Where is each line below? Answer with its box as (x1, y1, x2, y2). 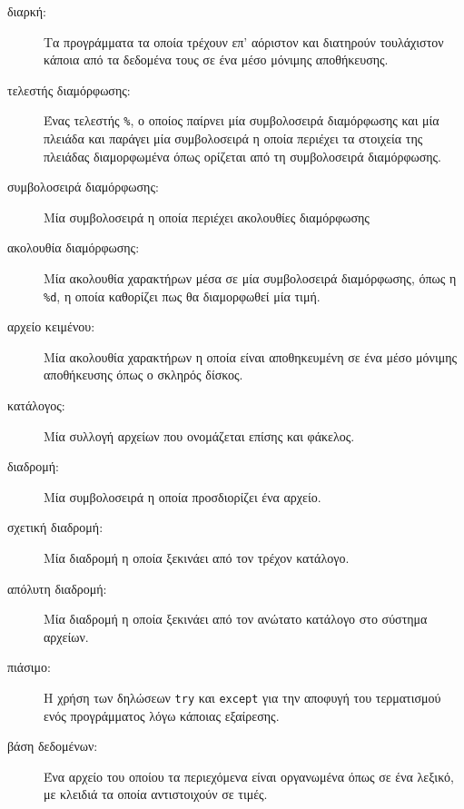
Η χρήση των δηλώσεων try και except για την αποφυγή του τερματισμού (44, 687, 441, 706)
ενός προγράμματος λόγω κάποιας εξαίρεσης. (44, 705, 280, 725)
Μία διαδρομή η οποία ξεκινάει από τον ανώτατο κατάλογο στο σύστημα (44, 609, 428, 628)
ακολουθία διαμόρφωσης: (7, 238, 140, 257)
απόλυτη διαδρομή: (7, 578, 107, 597)
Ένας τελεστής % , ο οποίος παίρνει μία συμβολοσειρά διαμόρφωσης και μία (44, 111, 439, 130)
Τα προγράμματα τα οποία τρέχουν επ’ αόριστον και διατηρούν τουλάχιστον (44, 32, 444, 51)
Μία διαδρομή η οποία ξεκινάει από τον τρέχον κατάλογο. (44, 548, 350, 567)
